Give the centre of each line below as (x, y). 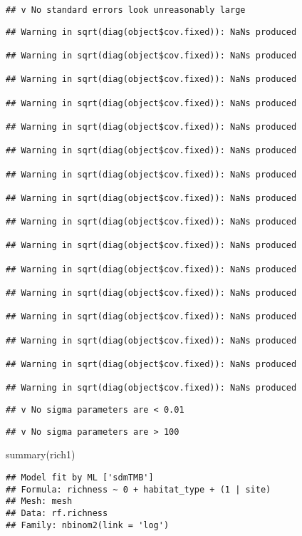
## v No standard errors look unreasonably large (126, 10)
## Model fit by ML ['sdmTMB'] (80, 477)
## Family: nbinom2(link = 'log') (88, 525)
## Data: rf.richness (57, 513)
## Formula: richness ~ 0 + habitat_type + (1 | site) (139, 489)
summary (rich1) (41, 454)
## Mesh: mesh (39, 501)
